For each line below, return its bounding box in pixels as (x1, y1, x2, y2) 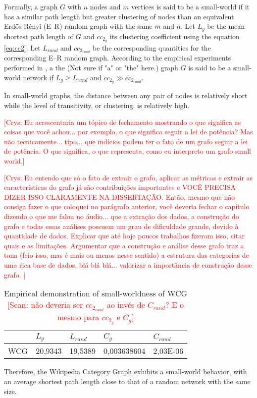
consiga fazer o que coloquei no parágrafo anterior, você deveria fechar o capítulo (4, 201, 250, 212)
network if (23, 72, 54, 82)
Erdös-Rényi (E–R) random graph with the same (4, 21, 153, 31)
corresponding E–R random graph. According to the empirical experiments (4, 53, 231, 63)
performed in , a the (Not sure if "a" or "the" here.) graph (4, 62, 178, 72)
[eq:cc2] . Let (4, 42, 41, 53)
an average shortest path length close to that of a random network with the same (4, 376, 251, 387)
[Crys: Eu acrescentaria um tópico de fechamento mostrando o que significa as (4, 116, 241, 127)
